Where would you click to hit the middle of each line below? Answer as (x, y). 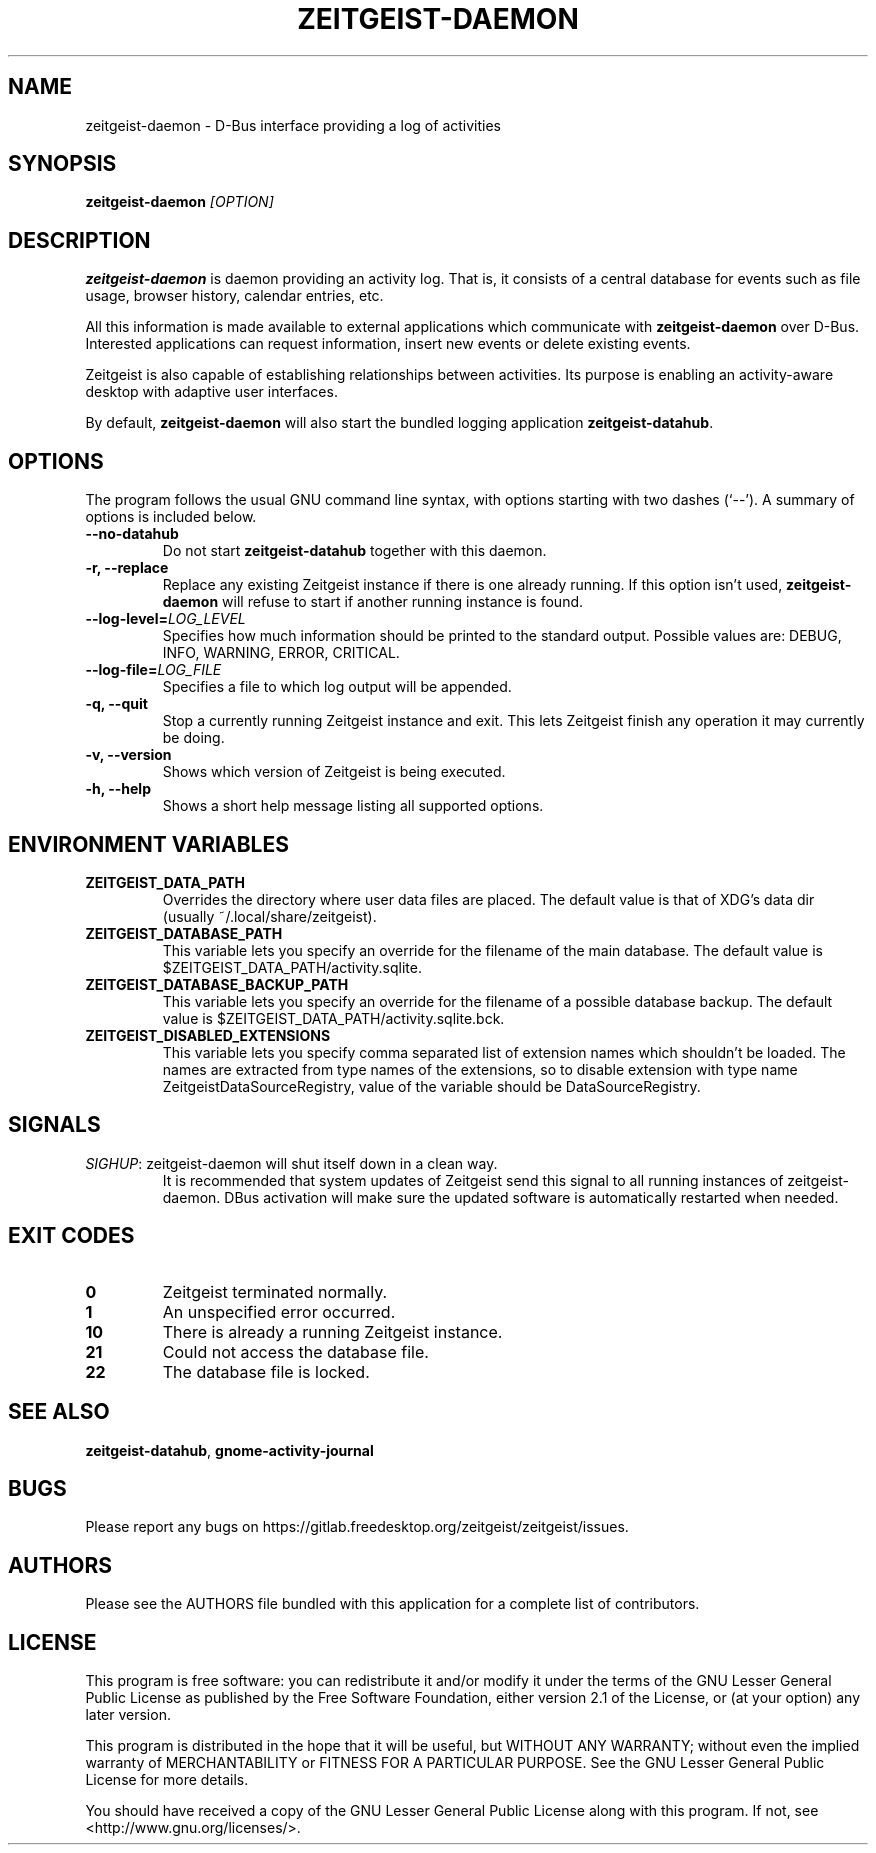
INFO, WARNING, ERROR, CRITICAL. (281, 653)
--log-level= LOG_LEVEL (165, 619)
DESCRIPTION (79, 240)
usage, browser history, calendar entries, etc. (234, 296)
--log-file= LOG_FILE (153, 670)
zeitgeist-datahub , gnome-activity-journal (229, 1450)
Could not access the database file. (295, 1351)
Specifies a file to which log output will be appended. (337, 687)
